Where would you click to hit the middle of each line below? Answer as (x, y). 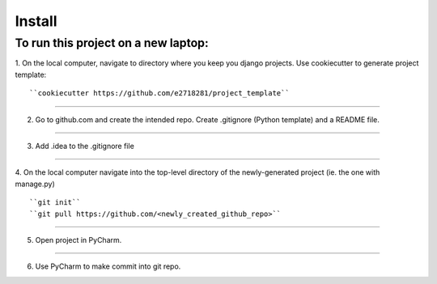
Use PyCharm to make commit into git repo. (108, 266)
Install (36, 21)
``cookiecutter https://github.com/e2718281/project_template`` (160, 93)
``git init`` (55, 203)
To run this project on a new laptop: (112, 43)
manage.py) (35, 184)
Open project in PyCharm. (78, 239)
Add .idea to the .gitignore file (85, 146)
